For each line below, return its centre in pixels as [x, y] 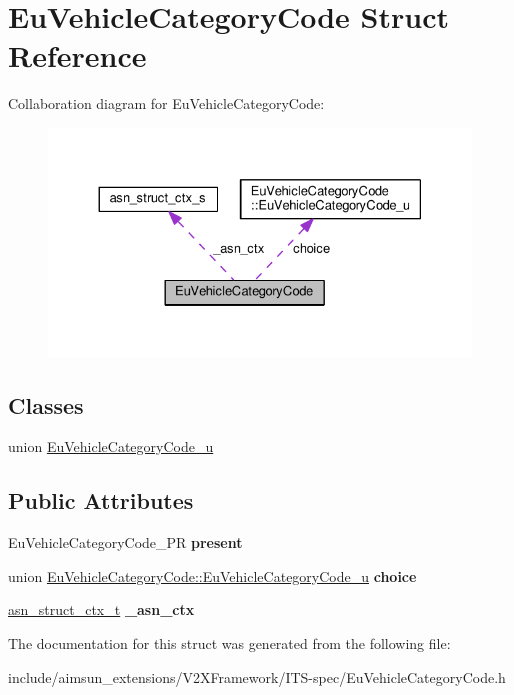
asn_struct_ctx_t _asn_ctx [101, 609]
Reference [77, 55]
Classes [46, 404]
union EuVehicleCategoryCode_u [111, 446]
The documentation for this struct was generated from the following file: [229, 642]
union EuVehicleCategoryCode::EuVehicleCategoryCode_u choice [212, 575]
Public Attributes [101, 500]
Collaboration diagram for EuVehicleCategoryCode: [166, 103]
